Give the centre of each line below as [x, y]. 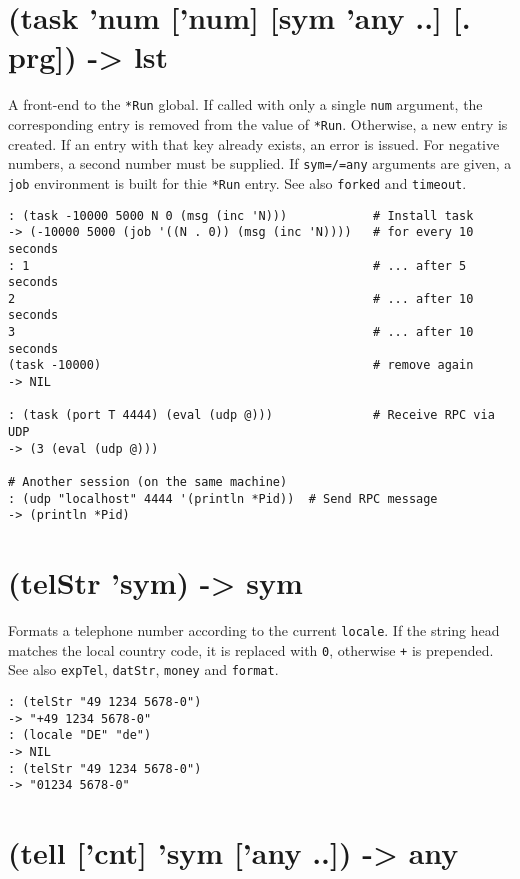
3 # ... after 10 [241, 332]
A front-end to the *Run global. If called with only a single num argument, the [245, 104]
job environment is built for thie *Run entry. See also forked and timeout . [237, 182]
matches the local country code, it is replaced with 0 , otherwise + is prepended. [251, 649]
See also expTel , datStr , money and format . [143, 669]
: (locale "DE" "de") [80, 735]
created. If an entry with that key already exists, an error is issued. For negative [254, 143]
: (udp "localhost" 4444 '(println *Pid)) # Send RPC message [223, 498]
